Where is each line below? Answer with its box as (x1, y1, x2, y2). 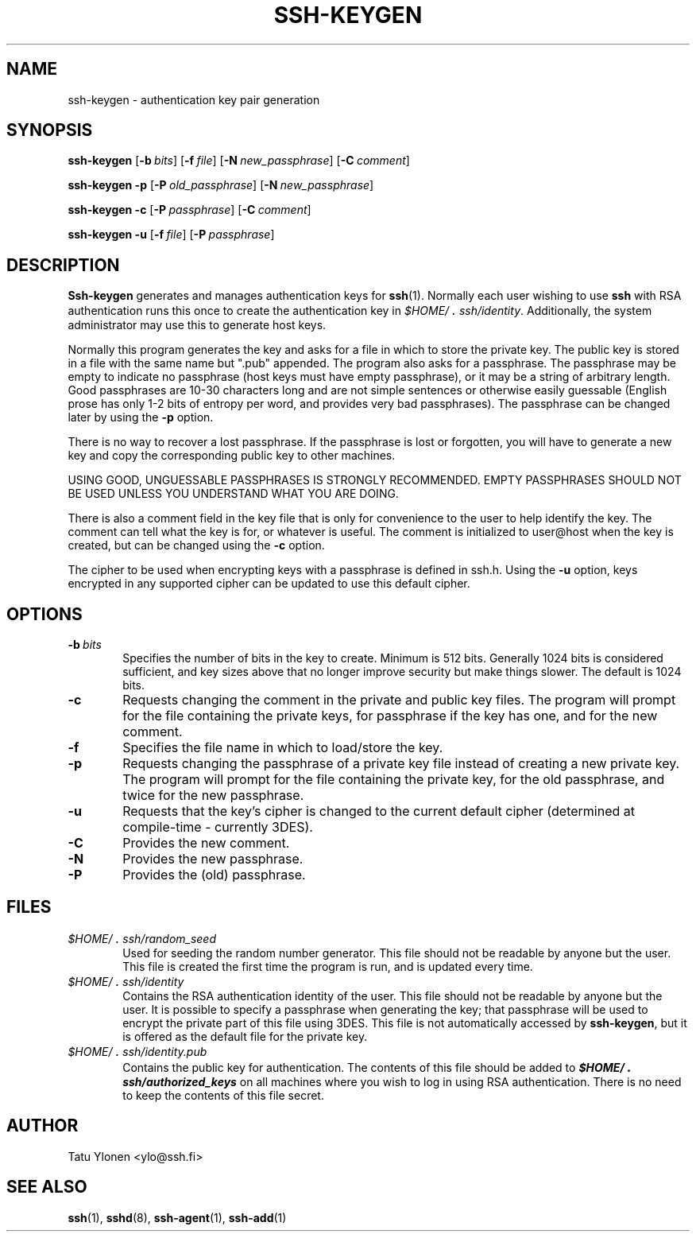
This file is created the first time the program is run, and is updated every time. (122, 959, 533, 973)
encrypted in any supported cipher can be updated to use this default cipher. (68, 576, 470, 591)
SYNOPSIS (6, 120, 93, 141)
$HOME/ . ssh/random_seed (68, 929, 217, 946)
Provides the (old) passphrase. (122, 867, 306, 883)
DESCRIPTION (6, 254, 120, 275)
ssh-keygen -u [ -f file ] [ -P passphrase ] (68, 227, 275, 242)
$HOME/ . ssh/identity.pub (68, 1042, 207, 1059)
